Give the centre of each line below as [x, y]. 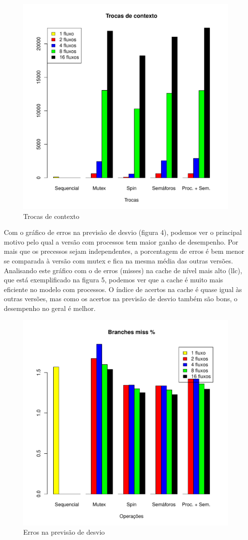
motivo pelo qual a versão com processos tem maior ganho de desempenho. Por [121, 241]
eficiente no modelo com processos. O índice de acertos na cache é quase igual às [123, 289]
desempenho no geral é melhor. [50, 308]
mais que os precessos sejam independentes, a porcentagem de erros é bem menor [124, 251]
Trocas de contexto [51, 216]
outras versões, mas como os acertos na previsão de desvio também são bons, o [121, 299]
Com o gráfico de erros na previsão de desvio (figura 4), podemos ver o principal [123, 232]
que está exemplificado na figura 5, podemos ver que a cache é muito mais [114, 280]
